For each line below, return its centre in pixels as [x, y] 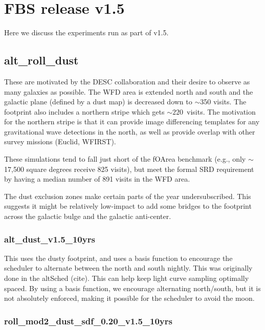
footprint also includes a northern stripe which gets [84, 111]
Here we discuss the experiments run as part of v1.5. [86, 32]
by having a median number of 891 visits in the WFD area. [97, 179]
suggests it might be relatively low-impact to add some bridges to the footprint [128, 206]
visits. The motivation [221, 111]
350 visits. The [223, 102]
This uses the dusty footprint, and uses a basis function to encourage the [118, 258]
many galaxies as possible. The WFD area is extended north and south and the [129, 91]
